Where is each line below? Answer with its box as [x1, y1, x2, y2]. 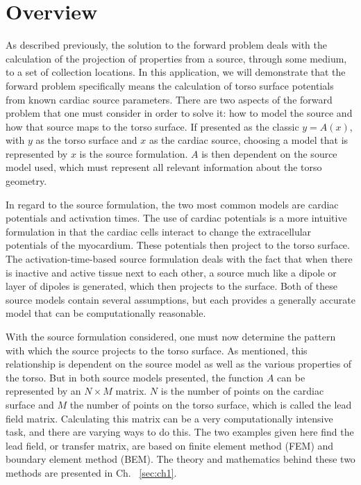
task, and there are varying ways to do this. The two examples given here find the [6, 425, 354, 439]
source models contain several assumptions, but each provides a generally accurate [6, 292, 355, 306]
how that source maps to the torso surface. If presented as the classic [6, 119, 299, 133]
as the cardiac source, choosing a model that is [149, 133, 349, 147]
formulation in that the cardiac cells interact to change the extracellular [6, 224, 312, 238]
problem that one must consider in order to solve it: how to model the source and [6, 106, 353, 120]
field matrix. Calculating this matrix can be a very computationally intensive [6, 411, 333, 425]
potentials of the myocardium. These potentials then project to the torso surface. [6, 238, 350, 252]
